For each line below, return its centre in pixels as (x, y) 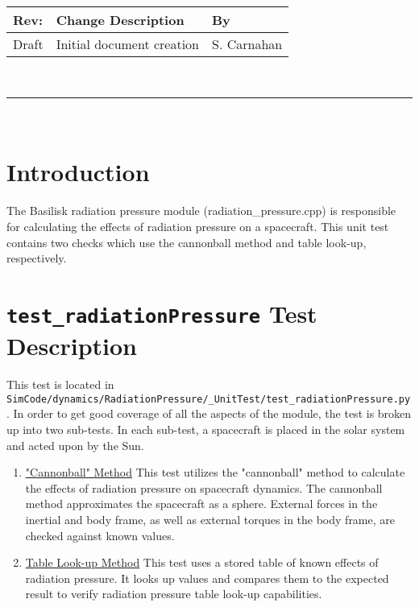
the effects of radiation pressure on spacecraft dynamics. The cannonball (204, 487)
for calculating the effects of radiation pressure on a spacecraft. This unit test (198, 226)
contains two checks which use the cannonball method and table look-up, (187, 242)
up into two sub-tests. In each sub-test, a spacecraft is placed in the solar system (206, 429)
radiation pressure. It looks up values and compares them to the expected (207, 578)
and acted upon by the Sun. (75, 445)
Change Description (120, 20)
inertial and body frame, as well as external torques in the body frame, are (210, 519)
